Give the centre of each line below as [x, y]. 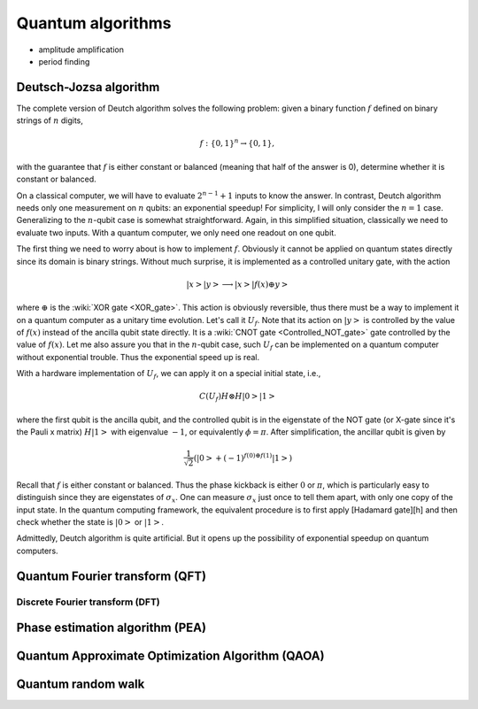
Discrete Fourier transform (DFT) [89, 602]
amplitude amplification [81, 50]
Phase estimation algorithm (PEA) [112, 628]
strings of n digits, [50, 120]
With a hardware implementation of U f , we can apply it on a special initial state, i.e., [169, 374]
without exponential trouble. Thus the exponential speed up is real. [138, 357]
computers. [37, 551]
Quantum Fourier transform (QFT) [112, 576]
